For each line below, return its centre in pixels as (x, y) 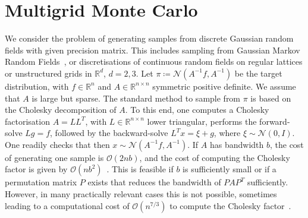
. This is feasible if (140, 169)
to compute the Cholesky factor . (230, 205)
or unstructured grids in (48, 73)
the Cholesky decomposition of (61, 110)
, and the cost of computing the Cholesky (215, 157)
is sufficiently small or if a (230, 169)
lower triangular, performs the (202, 121)
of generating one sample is (54, 157)
